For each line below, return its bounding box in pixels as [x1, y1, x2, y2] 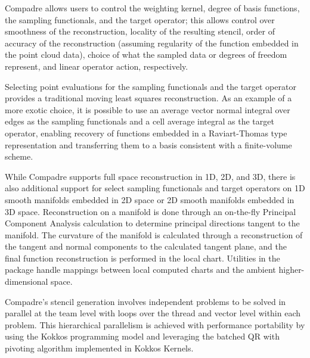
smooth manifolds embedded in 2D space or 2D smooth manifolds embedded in [5, 193, 294, 206]
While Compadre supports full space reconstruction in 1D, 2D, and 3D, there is [5, 170, 296, 182]
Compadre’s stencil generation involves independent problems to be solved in [5, 295, 286, 307]
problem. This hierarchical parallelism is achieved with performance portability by [5, 318, 305, 331]
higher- [278, 263, 305, 276]
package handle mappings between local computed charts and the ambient [5, 263, 276, 276]
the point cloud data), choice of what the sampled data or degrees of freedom [5, 48, 287, 61]
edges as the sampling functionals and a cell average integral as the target [5, 115, 274, 127]
